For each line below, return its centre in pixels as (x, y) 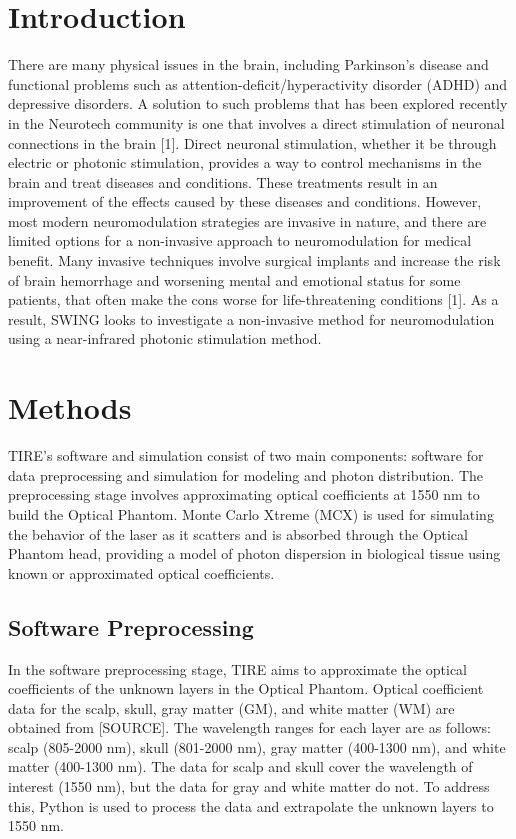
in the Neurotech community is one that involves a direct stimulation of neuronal (256, 122)
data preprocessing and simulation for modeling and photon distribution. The (245, 474)
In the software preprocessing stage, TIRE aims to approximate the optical (238, 668)
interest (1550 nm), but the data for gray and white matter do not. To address (249, 786)
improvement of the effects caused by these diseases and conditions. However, (245, 201)
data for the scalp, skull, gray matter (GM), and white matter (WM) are (231, 707)
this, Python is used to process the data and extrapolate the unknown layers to (251, 805)
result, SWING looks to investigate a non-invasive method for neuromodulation (251, 318)
